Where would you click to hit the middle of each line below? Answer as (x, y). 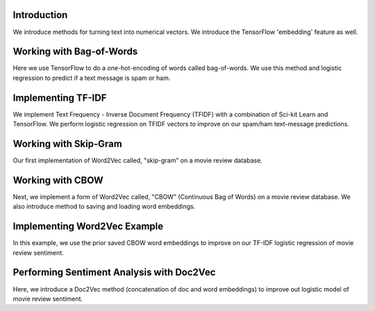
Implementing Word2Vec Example (88, 227)
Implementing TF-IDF (60, 98)
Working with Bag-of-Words (75, 52)
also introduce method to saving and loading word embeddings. (104, 207)
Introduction (40, 15)
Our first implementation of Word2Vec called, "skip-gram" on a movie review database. (138, 160)
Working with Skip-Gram (68, 143)
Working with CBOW (58, 180)
